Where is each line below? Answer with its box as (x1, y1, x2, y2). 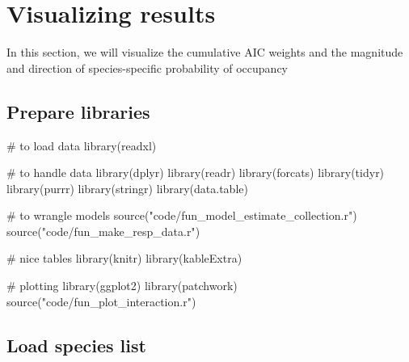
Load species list (6, 332, 146, 357)
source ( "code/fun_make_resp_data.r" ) (6, 222, 200, 239)
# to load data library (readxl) (6, 137, 157, 154)
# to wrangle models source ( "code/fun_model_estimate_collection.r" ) (6, 207, 357, 224)
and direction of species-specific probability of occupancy (6, 59, 288, 76)
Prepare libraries (6, 99, 150, 124)
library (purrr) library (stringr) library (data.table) (6, 179, 248, 196)
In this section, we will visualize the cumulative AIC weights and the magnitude (6, 44, 403, 61)
